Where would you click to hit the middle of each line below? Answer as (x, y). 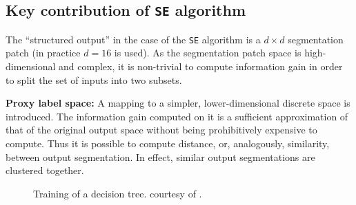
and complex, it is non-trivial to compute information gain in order (201, 66)
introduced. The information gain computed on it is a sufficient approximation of (177, 116)
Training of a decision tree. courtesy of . (118, 193)
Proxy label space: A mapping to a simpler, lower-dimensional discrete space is (178, 103)
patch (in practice (43, 53)
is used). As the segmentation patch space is (208, 53)
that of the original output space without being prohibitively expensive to (161, 130)
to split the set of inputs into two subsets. (94, 79)
